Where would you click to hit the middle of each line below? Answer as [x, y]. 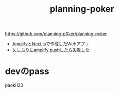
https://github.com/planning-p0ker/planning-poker [56, 34]
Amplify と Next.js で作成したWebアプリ [50, 44]
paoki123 [14, 85]
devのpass [27, 71]
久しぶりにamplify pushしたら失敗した [51, 50]
